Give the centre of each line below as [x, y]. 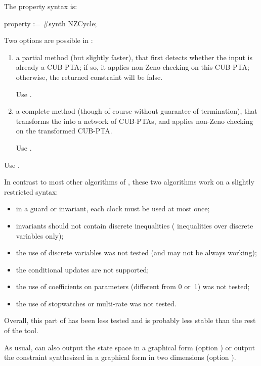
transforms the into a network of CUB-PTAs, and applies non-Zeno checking [135, 121]
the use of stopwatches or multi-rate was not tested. [96, 303]
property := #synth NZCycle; [51, 23]
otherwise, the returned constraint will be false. [89, 77]
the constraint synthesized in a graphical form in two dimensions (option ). [120, 357]
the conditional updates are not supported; [82, 269]
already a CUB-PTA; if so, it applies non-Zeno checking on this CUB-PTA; [133, 67]
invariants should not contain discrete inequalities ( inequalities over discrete [135, 225]
